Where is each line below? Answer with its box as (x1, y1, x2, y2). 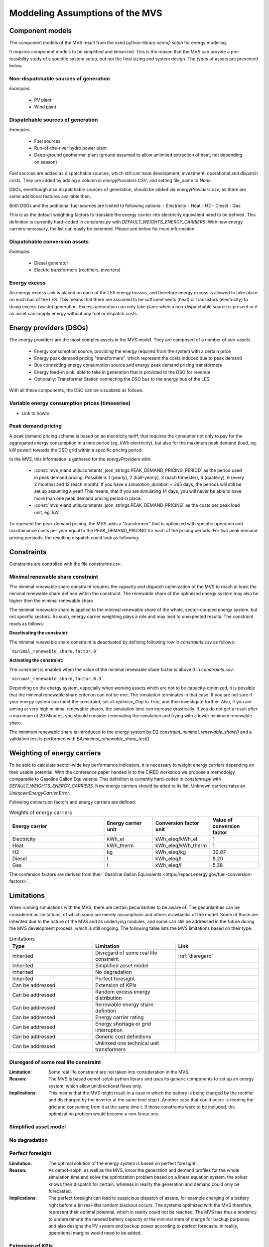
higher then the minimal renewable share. (9, 598, 95, 604)
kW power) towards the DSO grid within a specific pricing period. (9, 447, 143, 453)
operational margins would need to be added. (48, 1230, 142, 1236)
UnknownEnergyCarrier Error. (9, 790, 70, 796)
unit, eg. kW (34, 509, 59, 515)
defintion (95, 1008, 117, 1015)
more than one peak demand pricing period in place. (34, 495, 142, 501)
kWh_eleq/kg (155, 848, 186, 855)
